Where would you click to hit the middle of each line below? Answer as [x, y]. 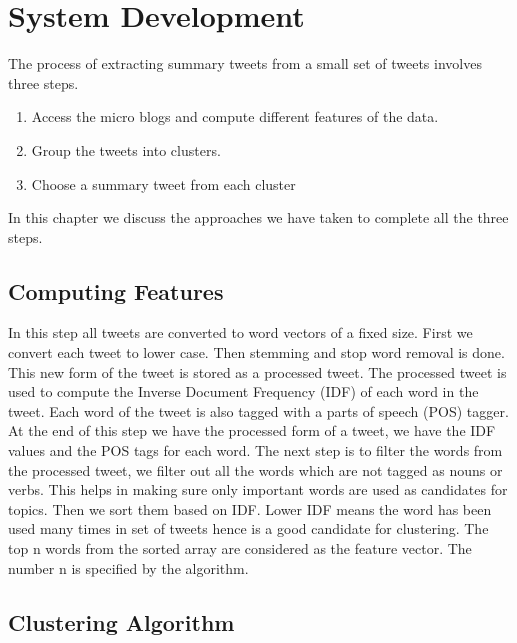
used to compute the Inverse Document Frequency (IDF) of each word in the [243, 391]
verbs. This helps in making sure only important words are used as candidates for [258, 489]
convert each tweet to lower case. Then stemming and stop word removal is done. [256, 352]
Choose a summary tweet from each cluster [163, 183]
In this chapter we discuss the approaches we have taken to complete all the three [258, 217]
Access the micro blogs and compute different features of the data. [235, 116]
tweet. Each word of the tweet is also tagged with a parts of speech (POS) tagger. [258, 410]
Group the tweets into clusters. [126, 149]
